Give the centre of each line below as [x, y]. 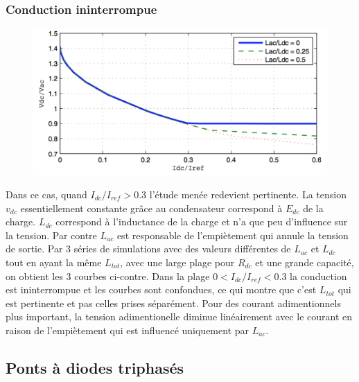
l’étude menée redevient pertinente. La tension [248, 194]
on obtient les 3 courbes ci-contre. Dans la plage [108, 276]
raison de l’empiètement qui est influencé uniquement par [128, 330]
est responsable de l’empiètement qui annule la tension [233, 235]
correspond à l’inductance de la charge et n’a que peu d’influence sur [202, 222]
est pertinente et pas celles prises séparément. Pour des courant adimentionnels [173, 303]
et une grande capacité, [305, 262]
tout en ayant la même [54, 262]
